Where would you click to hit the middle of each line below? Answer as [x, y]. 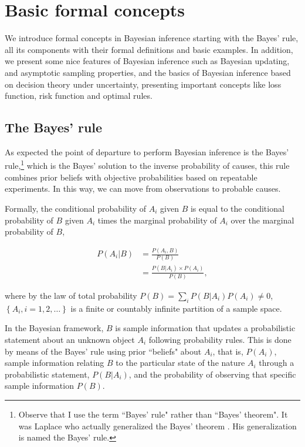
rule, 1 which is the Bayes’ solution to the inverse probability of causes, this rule [147, 165]
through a [277, 363]
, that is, [228, 351]
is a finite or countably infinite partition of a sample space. [176, 308]
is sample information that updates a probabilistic [205, 328]
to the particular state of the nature [180, 363]
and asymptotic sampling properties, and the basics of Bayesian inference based [148, 72]
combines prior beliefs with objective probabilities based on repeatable [131, 177]
